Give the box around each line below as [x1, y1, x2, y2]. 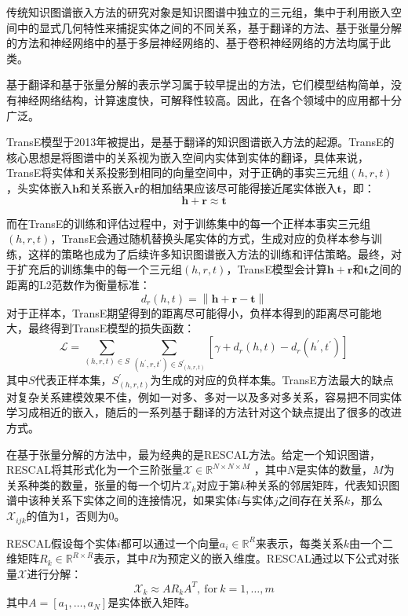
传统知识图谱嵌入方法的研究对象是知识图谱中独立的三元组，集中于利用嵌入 [6, 4, 391, 20]
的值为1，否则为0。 [26, 508, 126, 524]
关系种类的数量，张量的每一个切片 [6, 476, 182, 493]
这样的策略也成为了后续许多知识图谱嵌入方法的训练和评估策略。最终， [27, 245, 391, 262]
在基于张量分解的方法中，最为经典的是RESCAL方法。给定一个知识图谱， [6, 445, 381, 462]
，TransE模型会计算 [226, 261, 327, 277]
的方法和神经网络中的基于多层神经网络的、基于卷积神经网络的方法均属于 [6, 35, 380, 51]
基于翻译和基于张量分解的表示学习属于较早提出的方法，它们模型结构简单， [6, 76, 391, 93]
